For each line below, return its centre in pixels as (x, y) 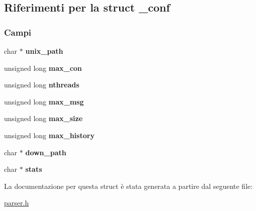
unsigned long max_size (44, 118)
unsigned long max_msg (44, 101)
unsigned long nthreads (42, 85)
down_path (46, 152)
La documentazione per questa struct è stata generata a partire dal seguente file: (129, 186)
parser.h (17, 203)
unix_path (44, 51)
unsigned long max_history (49, 135)
